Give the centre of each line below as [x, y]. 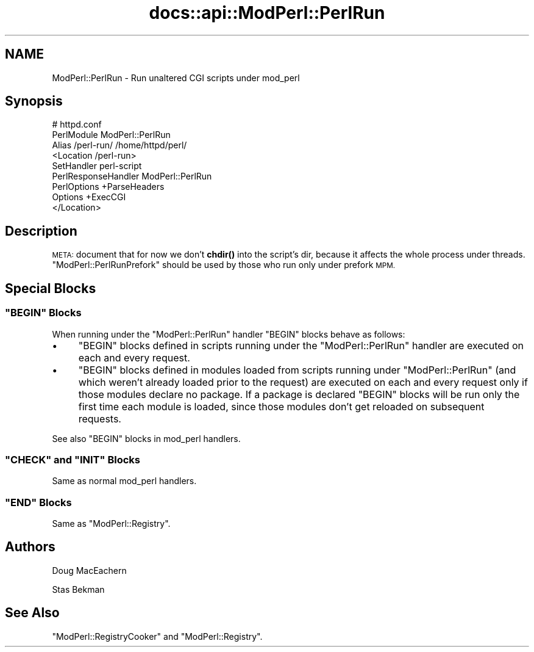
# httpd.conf [77, 125]
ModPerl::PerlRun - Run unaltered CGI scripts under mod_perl [176, 78]
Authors [30, 547]
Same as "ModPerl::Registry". [111, 523]
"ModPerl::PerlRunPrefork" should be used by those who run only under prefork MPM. [224, 265]
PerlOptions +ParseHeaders [108, 187]
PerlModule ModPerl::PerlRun [111, 135]
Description [41, 231]
